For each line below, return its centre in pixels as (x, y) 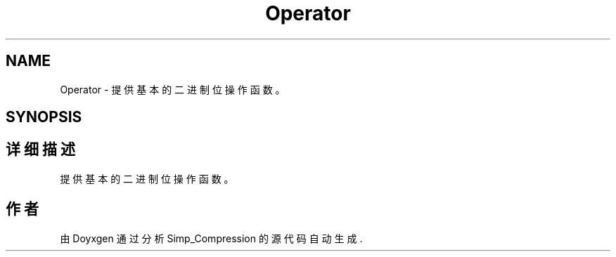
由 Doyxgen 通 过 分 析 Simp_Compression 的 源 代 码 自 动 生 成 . (211, 238)
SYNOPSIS (44, 117)
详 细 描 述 (40, 150)
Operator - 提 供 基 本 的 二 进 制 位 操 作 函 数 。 (173, 89)
